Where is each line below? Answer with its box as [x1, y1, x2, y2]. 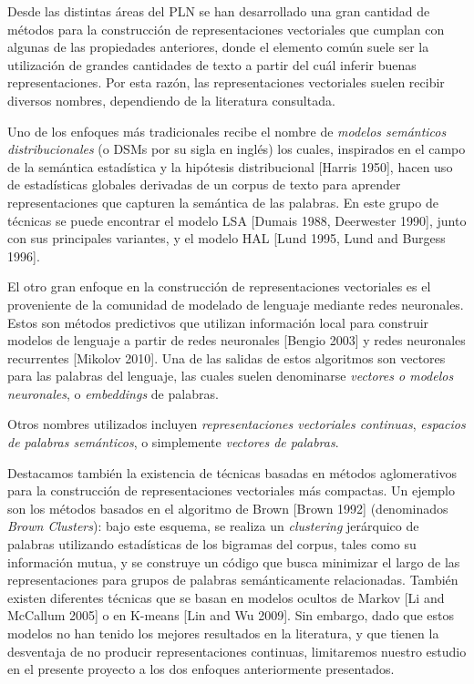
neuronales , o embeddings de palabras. [7, 383, 219, 403]
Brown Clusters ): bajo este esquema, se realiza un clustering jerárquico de [7, 516, 419, 536]
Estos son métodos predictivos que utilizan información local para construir [7, 312, 429, 332]
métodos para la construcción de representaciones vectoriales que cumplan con [7, 19, 445, 38]
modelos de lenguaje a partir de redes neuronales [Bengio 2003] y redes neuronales [7, 331, 466, 350]
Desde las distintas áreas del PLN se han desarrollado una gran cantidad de [7, 2, 430, 20]
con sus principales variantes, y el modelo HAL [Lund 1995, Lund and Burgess [7, 229, 446, 248]
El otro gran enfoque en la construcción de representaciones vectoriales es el [7, 277, 431, 296]
